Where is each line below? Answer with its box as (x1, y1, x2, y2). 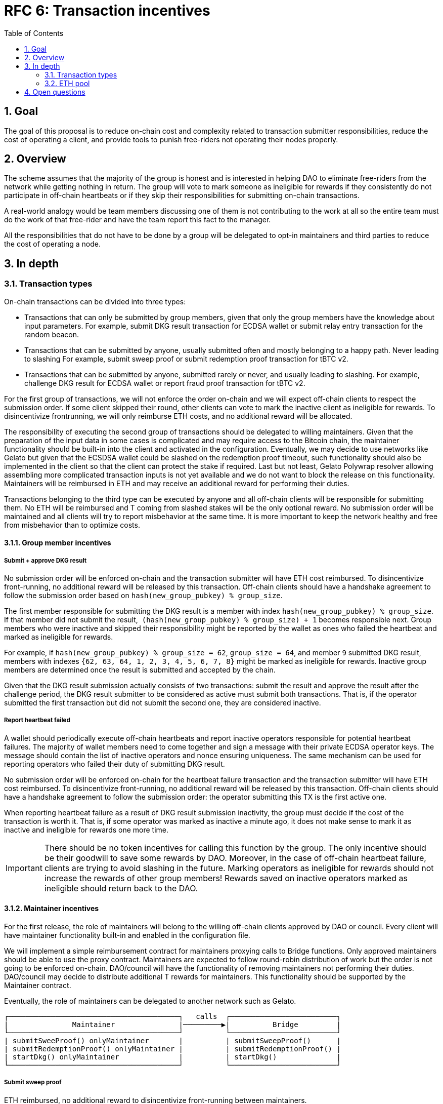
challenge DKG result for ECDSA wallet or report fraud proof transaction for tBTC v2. (24, 378, 305, 387)
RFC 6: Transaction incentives (4, 2, 210, 19)
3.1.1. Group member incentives (4, 538, 111, 547)
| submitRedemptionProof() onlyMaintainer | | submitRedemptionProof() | (4, 1045, 341, 1053)
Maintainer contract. (4, 981, 71, 990)
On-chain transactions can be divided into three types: (4, 297, 186, 306)
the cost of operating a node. (4, 240, 101, 249)
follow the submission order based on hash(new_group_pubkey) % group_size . (4, 591, 283, 600)
